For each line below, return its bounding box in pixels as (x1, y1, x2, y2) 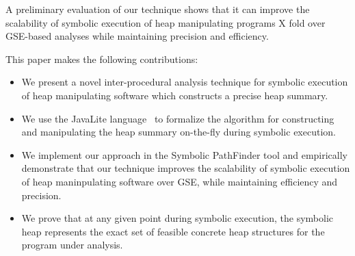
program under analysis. (21, 238, 123, 252)
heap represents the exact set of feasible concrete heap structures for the (21, 224, 325, 238)
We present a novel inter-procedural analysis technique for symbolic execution (21, 75, 348, 89)
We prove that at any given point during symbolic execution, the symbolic (21, 211, 334, 225)
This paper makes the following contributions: (5, 51, 198, 66)
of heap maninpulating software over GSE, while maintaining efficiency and (21, 174, 338, 188)
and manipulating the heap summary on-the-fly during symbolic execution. (21, 125, 336, 139)
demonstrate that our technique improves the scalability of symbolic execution (21, 161, 350, 175)
